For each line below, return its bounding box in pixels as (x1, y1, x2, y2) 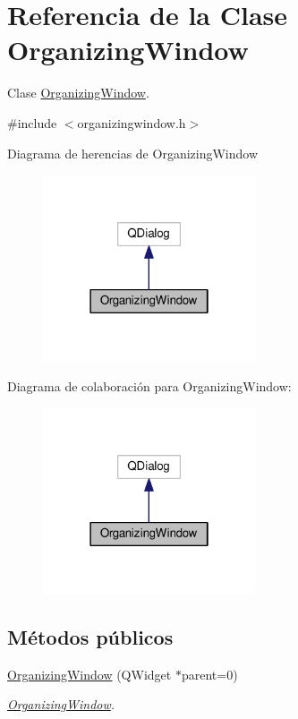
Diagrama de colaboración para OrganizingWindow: (7, 376, 292, 395)
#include (7, 113, 57, 132)
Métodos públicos (7, 623, 174, 651)
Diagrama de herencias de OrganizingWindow (7, 143, 259, 162)
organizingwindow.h (77, 113, 186, 132)
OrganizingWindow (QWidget (7, 664, 172, 683)
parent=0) (181, 664, 238, 683)
